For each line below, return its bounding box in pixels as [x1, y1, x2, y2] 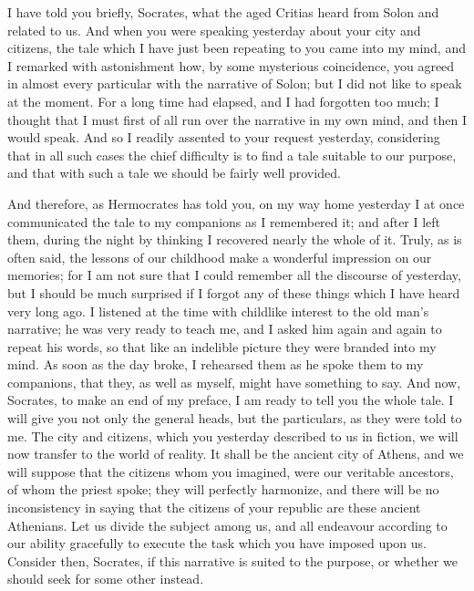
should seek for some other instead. [7, 569, 204, 588]
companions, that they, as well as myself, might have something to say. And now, [7, 372, 461, 391]
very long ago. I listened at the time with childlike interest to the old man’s [7, 301, 429, 320]
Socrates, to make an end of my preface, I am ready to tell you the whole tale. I [7, 390, 454, 410]
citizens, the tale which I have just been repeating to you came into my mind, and [7, 38, 466, 57]
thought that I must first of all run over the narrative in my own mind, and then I [7, 109, 467, 129]
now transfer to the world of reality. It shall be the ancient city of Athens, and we [7, 444, 464, 463]
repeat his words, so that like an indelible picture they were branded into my [7, 337, 437, 356]
